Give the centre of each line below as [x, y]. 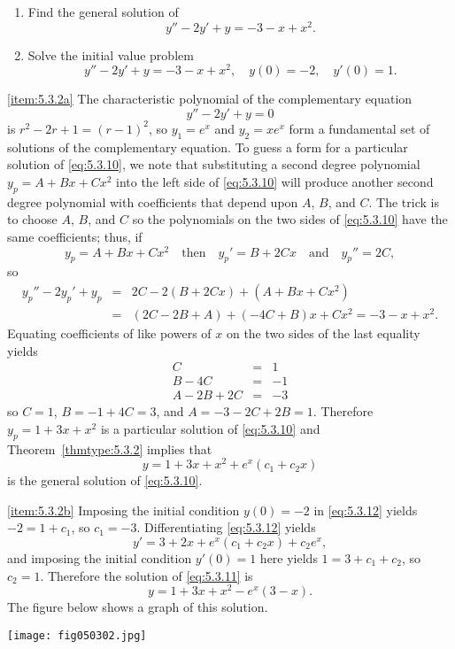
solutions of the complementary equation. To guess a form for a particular [208, 147]
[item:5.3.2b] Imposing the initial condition [123, 510]
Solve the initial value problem [111, 54]
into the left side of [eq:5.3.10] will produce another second [275, 181]
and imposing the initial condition [100, 558]
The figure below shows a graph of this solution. [138, 607]
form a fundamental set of [359, 128]
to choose [32, 219]
